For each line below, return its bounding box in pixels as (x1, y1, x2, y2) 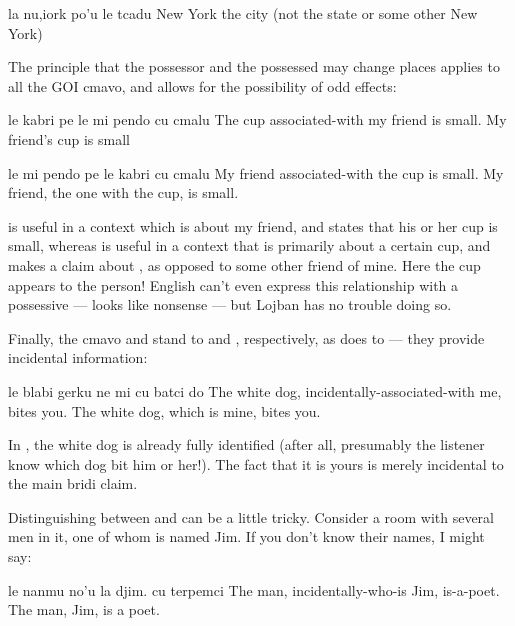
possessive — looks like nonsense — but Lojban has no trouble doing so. (8, 294, 452, 315)
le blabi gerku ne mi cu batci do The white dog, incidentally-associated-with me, (8, 380, 502, 401)
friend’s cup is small (8, 128, 130, 149)
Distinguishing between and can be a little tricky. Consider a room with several (8, 506, 494, 527)
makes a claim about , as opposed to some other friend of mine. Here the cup (8, 254, 481, 275)
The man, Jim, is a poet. (8, 599, 160, 620)
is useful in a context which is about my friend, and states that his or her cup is (8, 215, 498, 236)
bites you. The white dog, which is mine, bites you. (8, 400, 321, 421)
